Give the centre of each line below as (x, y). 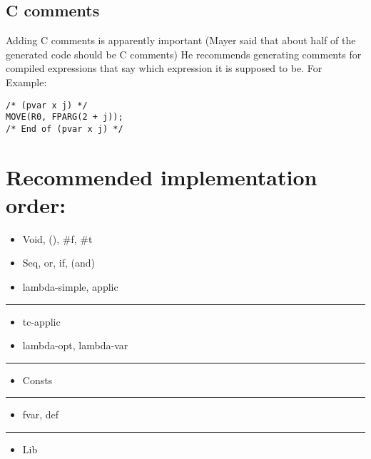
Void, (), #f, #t (57, 238)
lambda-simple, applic (70, 287)
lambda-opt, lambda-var (75, 345)
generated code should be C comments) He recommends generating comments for (184, 54)
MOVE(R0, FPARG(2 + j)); (65, 117)
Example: (26, 82)
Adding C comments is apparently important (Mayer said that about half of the (181, 40)
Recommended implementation (162, 176)
